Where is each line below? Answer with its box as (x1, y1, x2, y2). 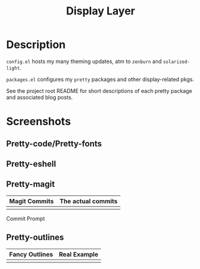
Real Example (59, 250, 99, 258)
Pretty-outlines (6, 232, 64, 243)
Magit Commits (9, 197, 54, 205)
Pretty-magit (6, 179, 55, 189)
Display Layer (65, 4, 136, 18)
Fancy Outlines (9, 250, 53, 258)
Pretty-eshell (6, 159, 56, 169)
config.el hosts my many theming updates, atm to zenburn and (6, 58, 162, 65)
